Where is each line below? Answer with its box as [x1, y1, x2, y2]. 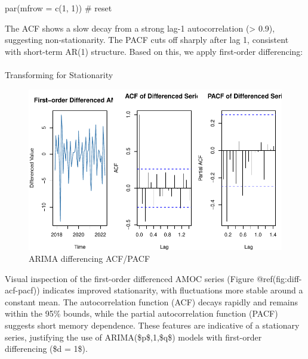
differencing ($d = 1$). [5, 342, 88, 355]
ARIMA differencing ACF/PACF [29, 252, 150, 264]
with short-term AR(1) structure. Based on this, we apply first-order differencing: [5, 45, 303, 57]
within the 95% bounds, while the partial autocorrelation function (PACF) [5, 307, 278, 320]
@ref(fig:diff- [256, 272, 302, 284]
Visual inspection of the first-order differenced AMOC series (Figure [5, 272, 254, 284]
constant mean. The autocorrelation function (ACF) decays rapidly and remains [5, 295, 298, 308]
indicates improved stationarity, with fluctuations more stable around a [42, 284, 303, 296]
